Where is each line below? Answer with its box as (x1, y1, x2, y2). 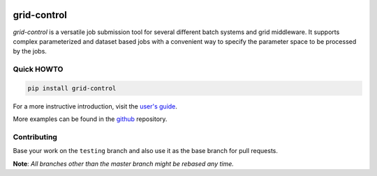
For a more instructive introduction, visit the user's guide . (13, 102, 178, 111)
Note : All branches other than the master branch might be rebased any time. (13, 159, 234, 168)
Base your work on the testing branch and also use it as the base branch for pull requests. (13, 147, 279, 155)
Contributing (13, 132, 57, 142)
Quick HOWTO (13, 65, 64, 74)
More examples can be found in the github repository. (13, 115, 168, 123)
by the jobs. (13, 47, 47, 56)
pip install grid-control (27, 84, 117, 92)
